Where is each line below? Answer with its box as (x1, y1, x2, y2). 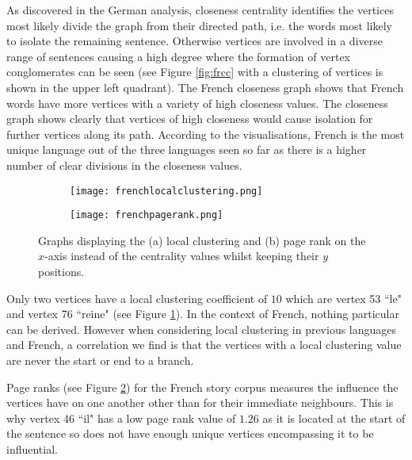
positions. (38, 263, 85, 280)
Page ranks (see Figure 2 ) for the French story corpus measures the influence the (6, 378, 399, 395)
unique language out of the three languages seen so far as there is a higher (6, 141, 367, 158)
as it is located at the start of (262, 409, 406, 426)
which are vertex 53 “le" (285, 289, 402, 306)
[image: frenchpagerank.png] (70, 209, 223, 221)
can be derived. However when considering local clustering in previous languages (6, 320, 397, 337)
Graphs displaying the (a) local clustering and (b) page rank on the (38, 232, 366, 248)
